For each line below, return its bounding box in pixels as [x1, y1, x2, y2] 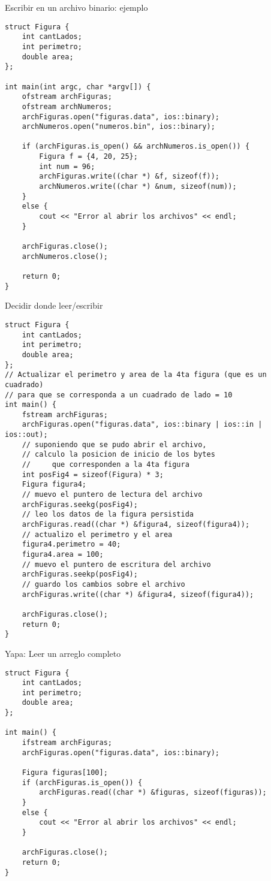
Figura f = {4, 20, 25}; [39, 152, 138, 161]
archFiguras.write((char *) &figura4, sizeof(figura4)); [22, 590, 254, 599]
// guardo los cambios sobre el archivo [22, 580, 185, 589]
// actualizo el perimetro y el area [22, 530, 173, 539]
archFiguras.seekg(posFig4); [22, 500, 138, 509]
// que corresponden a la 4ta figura [22, 460, 189, 469]
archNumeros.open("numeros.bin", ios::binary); [22, 122, 215, 131]
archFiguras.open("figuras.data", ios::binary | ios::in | [22, 420, 263, 429]
